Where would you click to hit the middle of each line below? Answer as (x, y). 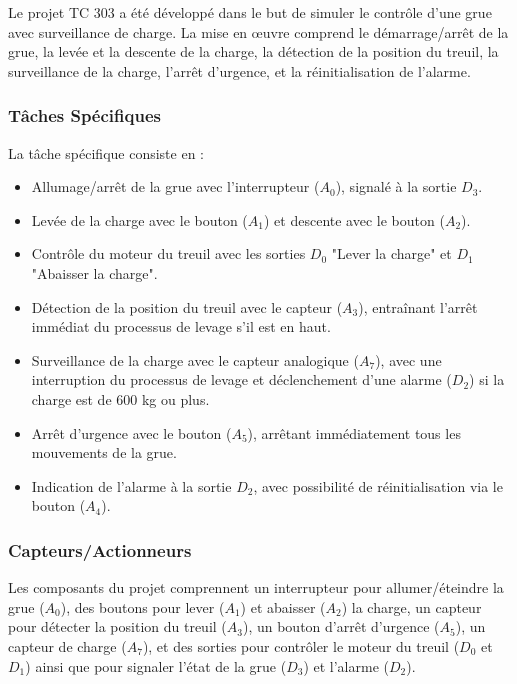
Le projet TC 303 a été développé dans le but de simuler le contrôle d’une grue (250, 12)
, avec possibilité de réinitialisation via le (378, 485)
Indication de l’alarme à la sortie (131, 485)
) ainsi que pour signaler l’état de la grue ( (156, 665)
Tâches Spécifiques (84, 115)
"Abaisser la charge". (94, 272)
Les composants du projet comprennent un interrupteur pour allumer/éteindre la (256, 587)
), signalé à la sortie (396, 186)
